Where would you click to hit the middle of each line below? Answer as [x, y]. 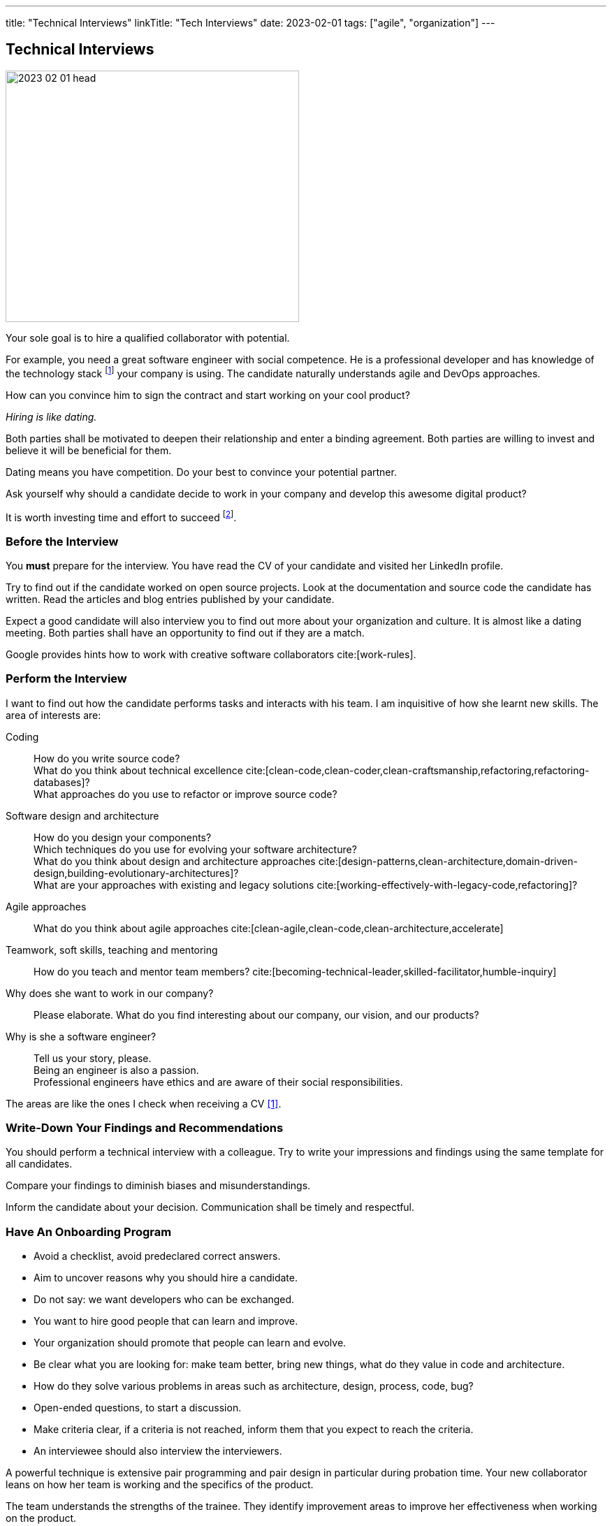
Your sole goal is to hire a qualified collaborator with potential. [148, 337]
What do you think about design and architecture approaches [175, 861]
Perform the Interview [66, 679]
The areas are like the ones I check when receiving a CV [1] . [144, 1103]
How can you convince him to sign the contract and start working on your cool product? [208, 395]
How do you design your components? [123, 837]
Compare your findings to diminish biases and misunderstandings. [158, 1186]
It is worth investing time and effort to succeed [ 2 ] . [121, 516]
